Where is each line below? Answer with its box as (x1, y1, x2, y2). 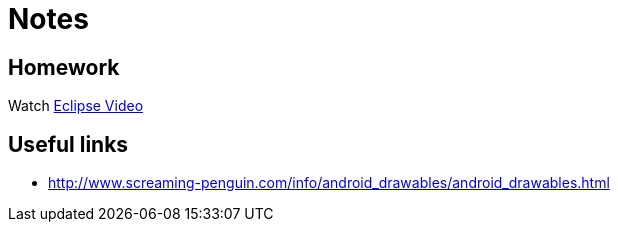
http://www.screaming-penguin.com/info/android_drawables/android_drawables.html (48, 174, 610, 192)
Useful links (8, 131, 129, 157)
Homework (8, 54, 120, 80)
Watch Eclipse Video (8, 97, 144, 115)
